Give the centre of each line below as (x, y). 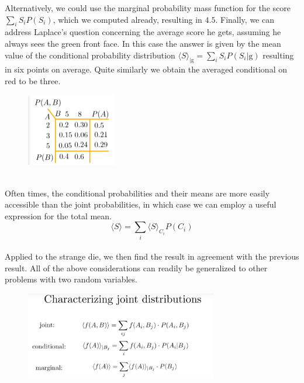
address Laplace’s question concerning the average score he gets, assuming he (143, 32)
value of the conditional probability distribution (90, 55)
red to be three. (33, 80)
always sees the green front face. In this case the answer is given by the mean (143, 43)
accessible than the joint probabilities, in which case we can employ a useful (141, 204)
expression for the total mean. (58, 215)
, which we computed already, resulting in (127, 19)
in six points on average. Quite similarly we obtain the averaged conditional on (146, 69)
